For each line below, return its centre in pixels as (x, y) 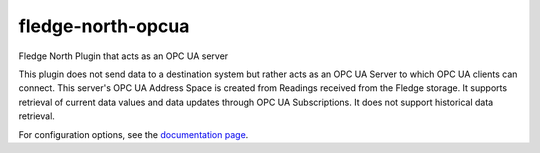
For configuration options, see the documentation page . (133, 134)
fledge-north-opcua (104, 26)
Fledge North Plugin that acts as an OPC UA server (123, 56)
